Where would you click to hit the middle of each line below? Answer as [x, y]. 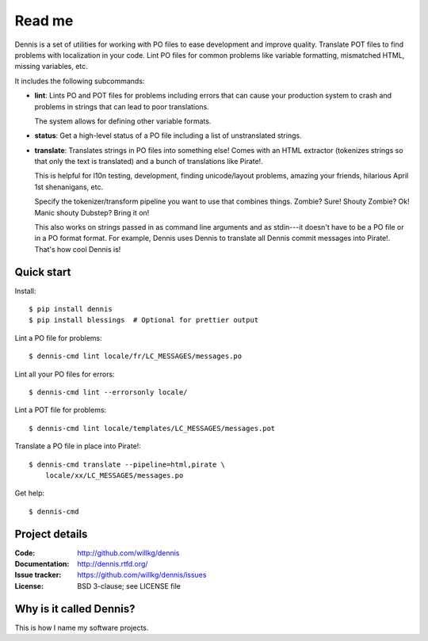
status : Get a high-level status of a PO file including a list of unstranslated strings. [168, 135]
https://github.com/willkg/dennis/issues [142, 575]
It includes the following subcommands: [80, 81]
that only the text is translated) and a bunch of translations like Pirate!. [149, 162]
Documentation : [42, 564]
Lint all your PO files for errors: [65, 374]
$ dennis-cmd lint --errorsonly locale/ [108, 393]
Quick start [43, 272]
